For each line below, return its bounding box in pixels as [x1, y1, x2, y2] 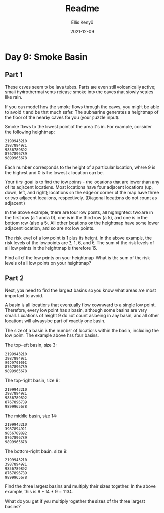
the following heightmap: [5, 129, 55, 135]
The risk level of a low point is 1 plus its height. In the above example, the [5, 235, 152, 241]
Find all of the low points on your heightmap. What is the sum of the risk [5, 254, 150, 261]
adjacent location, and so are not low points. [5, 225, 94, 231]
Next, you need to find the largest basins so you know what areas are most [5, 287, 156, 293]
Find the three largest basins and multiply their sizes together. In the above [5, 483, 156, 489]
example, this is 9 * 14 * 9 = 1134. [5, 488, 73, 494]
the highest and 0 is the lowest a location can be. [5, 169, 104, 175]
